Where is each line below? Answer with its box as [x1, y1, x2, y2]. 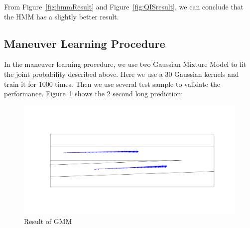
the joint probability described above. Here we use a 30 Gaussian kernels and [4, 68, 239, 79]
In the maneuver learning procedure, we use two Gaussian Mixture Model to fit [4, 59, 247, 69]
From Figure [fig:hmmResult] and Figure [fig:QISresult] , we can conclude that [4, 1, 244, 11]
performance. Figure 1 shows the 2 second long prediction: [4, 88, 183, 99]
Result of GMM [24, 216, 72, 226]
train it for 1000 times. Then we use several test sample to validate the [4, 78, 221, 89]
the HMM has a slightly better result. [4, 11, 119, 21]
